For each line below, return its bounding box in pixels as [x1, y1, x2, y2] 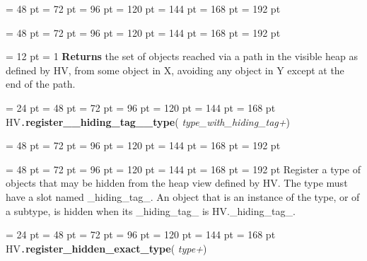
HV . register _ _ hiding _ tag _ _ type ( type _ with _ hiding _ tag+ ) [6, 114, 290, 129]
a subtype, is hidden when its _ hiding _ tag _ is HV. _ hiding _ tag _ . [6, 203, 296, 218]
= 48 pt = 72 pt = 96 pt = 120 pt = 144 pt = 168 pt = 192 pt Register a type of [6, 161, 361, 176]
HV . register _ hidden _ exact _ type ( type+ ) [6, 240, 207, 255]
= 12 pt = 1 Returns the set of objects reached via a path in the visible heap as [6, 49, 358, 64]
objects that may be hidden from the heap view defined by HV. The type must [6, 175, 348, 190]
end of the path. [6, 76, 76, 91]
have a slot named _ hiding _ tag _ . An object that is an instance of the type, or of [6, 190, 360, 204]
